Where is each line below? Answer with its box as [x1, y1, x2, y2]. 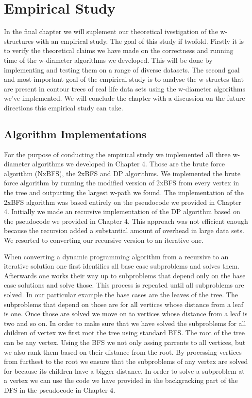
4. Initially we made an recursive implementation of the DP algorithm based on [4, 206, 240, 217]
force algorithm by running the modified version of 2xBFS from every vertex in [4, 178, 239, 188]
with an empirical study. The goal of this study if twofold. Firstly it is [35, 36, 244, 46]
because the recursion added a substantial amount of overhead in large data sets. [4, 225, 244, 235]
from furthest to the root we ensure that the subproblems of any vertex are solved [4, 356, 248, 366]
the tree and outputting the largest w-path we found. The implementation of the [4, 187, 244, 198]
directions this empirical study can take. [4, 102, 123, 112]
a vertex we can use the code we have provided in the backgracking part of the [4, 375, 238, 385]
